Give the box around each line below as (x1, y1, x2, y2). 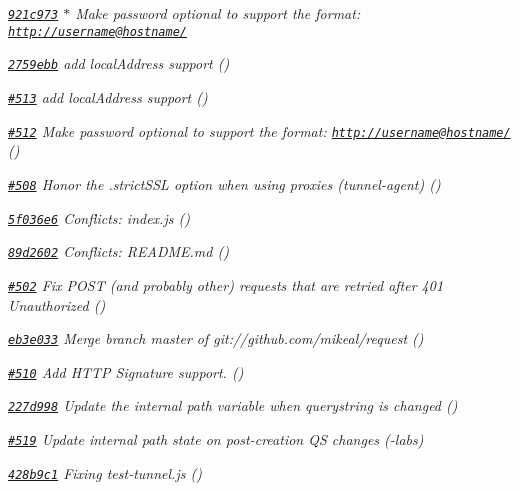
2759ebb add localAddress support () (8, 53, 230, 74)
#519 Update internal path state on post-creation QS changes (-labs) (8, 429, 424, 450)
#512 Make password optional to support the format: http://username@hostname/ (8, 120, 511, 141)
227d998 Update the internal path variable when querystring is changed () (8, 395, 458, 416)
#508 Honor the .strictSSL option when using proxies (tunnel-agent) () (8, 173, 441, 194)
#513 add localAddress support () (8, 86, 208, 107)
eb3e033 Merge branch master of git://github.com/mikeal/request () (8, 328, 424, 349)
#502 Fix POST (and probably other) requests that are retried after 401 (8, 274, 444, 295)
